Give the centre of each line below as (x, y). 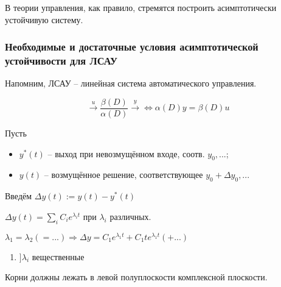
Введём (19, 196)
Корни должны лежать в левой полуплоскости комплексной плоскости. (136, 277)
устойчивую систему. (44, 19)
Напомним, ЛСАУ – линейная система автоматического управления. (131, 83)
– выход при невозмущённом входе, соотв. (126, 153)
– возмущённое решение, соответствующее (123, 175)
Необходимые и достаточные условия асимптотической (132, 47)
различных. (130, 216)
